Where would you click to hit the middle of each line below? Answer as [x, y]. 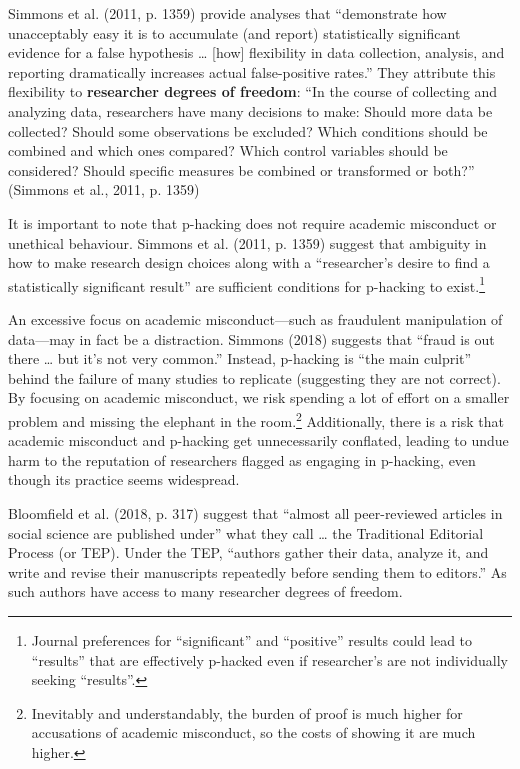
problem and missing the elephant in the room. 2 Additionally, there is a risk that [256, 419]
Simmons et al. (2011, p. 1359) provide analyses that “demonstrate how [227, 13]
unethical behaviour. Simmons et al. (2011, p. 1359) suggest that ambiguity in [247, 242]
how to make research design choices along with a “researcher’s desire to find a [249, 262]
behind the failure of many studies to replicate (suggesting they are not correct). [254, 377]
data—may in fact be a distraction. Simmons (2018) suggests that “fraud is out [251, 338]
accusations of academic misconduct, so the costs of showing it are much [253, 732]
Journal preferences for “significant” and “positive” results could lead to [252, 639]
